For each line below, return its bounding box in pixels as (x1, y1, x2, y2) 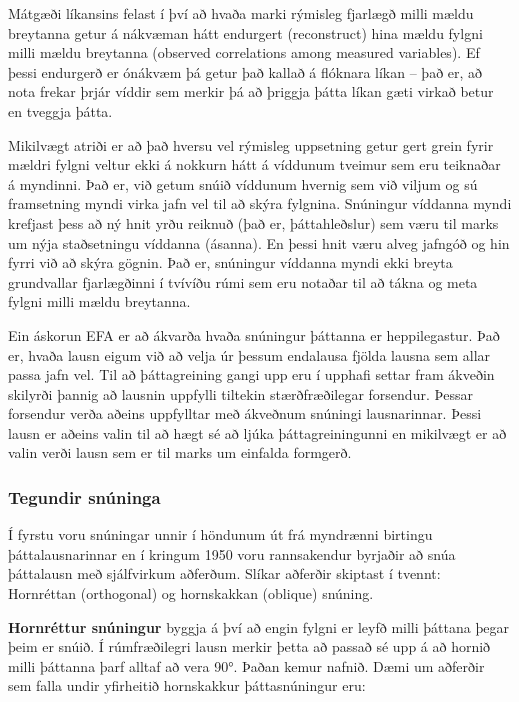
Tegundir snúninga (8, 484, 161, 509)
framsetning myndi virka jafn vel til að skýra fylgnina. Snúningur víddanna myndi (8, 193, 512, 214)
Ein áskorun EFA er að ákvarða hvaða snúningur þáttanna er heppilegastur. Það (8, 324, 500, 345)
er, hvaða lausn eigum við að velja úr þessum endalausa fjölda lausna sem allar (8, 344, 491, 365)
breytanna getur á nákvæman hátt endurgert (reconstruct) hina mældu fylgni (8, 22, 483, 43)
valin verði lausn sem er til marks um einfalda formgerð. (8, 442, 352, 463)
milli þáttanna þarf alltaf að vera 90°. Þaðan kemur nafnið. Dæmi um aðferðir (8, 655, 485, 676)
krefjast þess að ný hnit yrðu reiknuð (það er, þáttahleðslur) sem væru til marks (8, 212, 499, 233)
